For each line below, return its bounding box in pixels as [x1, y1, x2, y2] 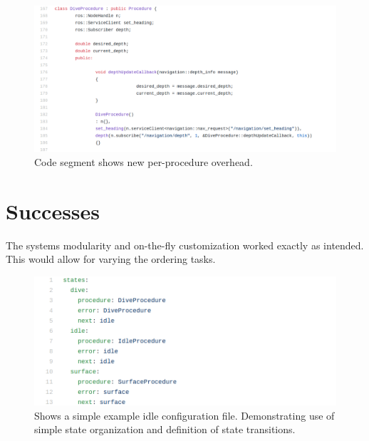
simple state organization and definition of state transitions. [34, 422, 296, 437]
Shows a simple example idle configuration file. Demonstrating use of [34, 408, 335, 422]
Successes [6, 196, 100, 225]
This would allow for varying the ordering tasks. [6, 251, 216, 266]
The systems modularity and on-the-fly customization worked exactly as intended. [6, 237, 364, 252]
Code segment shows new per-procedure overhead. [34, 154, 253, 169]
